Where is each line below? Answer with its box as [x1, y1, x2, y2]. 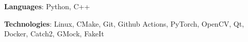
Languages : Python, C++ [4, 1, 90, 11]
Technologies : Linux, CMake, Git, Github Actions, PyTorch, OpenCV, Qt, [4, 18, 244, 29]
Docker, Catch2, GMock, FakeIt [4, 28, 104, 39]
